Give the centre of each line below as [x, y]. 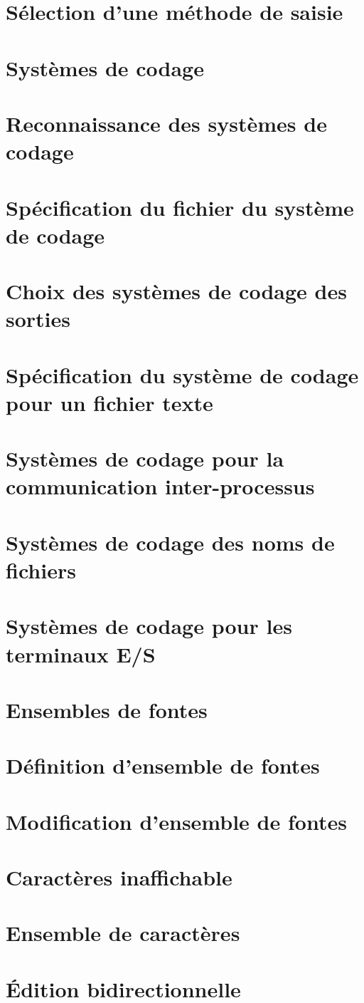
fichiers [41, 570]
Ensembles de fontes [107, 709]
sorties [38, 319]
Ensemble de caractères [123, 933]
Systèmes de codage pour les [149, 626]
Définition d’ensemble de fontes [163, 765]
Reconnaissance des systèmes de [166, 123]
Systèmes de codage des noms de [170, 542]
